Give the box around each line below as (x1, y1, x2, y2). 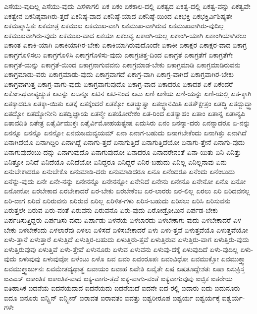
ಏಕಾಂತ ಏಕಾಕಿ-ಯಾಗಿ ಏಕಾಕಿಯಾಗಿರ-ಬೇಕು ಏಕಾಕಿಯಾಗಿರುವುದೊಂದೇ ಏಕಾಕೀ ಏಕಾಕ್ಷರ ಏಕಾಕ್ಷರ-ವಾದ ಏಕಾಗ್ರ (4, 40, 247, 50)
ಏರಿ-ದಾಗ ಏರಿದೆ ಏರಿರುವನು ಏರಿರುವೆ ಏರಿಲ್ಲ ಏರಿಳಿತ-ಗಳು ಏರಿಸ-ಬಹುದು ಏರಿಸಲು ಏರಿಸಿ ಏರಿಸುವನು (4, 195, 231, 205)
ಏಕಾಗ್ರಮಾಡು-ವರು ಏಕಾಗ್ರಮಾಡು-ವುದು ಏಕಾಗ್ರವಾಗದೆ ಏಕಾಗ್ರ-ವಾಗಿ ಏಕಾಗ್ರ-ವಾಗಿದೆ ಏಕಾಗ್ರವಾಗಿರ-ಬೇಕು (4, 69, 234, 79)
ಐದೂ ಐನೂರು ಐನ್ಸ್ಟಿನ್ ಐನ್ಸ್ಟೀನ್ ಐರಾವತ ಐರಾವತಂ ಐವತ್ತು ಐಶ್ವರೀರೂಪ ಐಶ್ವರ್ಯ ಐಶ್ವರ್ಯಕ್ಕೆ (4, 292, 220, 303)
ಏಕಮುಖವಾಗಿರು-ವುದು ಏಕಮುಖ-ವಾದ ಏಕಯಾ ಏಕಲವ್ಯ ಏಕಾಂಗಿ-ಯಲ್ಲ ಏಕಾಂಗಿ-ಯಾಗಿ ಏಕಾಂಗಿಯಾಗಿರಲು (4, 30, 247, 40)
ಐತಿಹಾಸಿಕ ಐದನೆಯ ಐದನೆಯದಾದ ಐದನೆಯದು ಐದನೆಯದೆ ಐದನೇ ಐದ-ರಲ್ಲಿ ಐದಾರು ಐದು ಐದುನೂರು (4, 283, 240, 293)
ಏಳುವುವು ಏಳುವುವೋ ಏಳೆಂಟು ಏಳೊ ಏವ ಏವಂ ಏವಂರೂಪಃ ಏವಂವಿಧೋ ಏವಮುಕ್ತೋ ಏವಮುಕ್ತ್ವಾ (18, 253, 247, 264)
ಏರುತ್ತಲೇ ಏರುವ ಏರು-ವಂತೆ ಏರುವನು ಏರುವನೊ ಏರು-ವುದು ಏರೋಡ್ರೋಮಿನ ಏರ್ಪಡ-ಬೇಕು (4, 205, 218, 215)
